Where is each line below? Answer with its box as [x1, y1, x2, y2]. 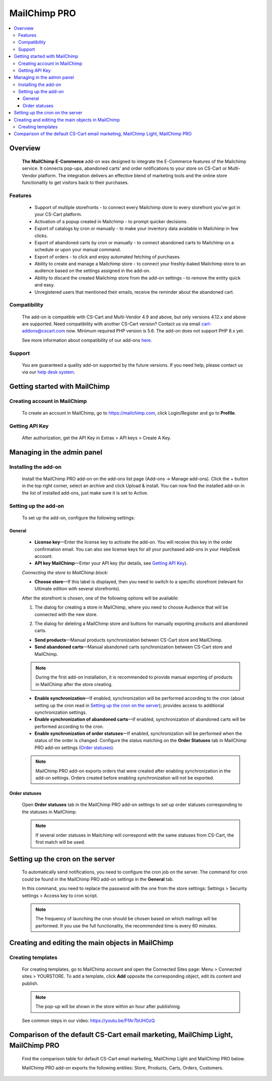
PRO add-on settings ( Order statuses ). [34, 745, 114, 751]
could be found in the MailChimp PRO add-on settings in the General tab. [22, 876, 174, 882]
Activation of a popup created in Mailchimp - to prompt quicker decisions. [34, 218, 188, 224]
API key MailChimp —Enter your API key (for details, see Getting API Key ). [34, 560, 188, 566]
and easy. [34, 282, 55, 288]
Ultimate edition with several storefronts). [34, 586, 120, 592]
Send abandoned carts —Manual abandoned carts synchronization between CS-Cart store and [34, 644, 232, 650]
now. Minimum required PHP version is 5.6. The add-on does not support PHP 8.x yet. [66, 328, 244, 334]
